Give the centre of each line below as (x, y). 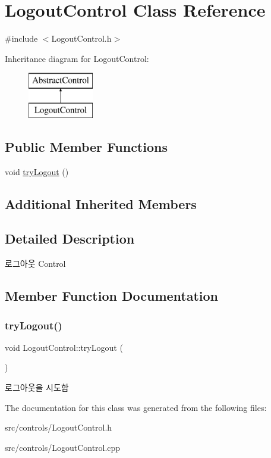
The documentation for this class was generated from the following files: (136, 407)
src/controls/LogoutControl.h (59, 427)
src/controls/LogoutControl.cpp (63, 447)
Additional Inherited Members (101, 203)
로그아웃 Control (35, 264)
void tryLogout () (37, 171)
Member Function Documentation (112, 296)
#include (21, 38)
